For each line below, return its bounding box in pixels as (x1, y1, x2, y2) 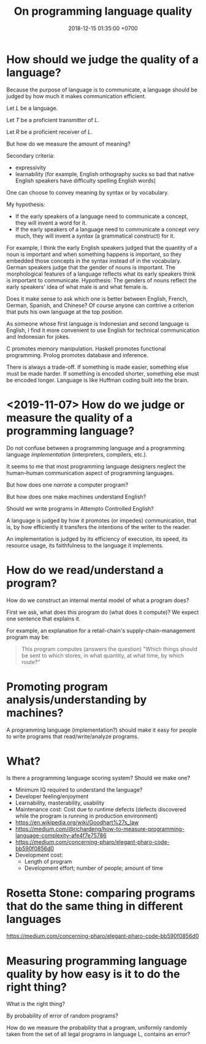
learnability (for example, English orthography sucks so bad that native (15, 170, 194, 177)
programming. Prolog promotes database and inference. (6, 351, 148, 358)
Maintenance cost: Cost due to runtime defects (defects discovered (15, 806, 186, 813)
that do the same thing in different (6, 899, 183, 913)
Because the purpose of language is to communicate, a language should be (6, 86, 197, 93)
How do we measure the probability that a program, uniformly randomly (6, 1024, 188, 1032)
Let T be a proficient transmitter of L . (6, 116, 99, 123)
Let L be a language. (6, 104, 58, 112)
